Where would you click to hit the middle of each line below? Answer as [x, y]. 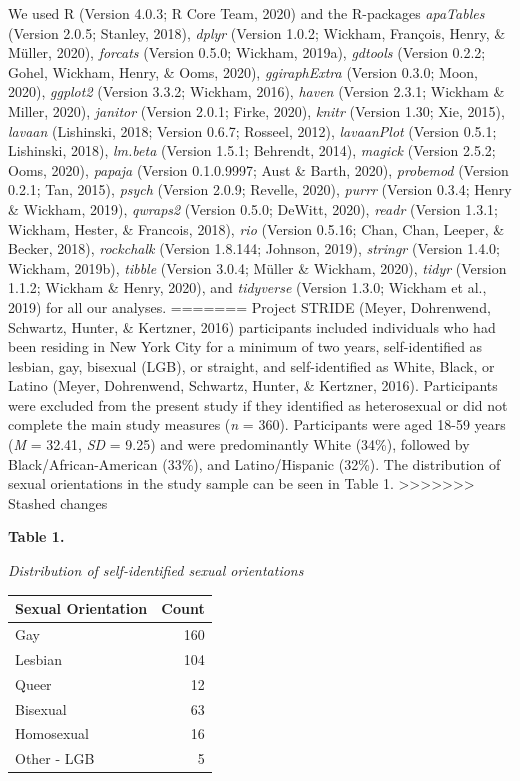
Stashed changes [58, 502]
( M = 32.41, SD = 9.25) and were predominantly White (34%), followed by [239, 444]
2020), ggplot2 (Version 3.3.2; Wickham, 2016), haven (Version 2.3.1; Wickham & [256, 91]
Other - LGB [55, 758]
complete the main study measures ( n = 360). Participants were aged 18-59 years [257, 424]
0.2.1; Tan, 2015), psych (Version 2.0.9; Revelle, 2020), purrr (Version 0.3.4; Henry [260, 189]
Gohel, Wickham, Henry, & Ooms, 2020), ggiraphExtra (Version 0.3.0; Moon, [243, 71]
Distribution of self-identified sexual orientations [156, 570]
